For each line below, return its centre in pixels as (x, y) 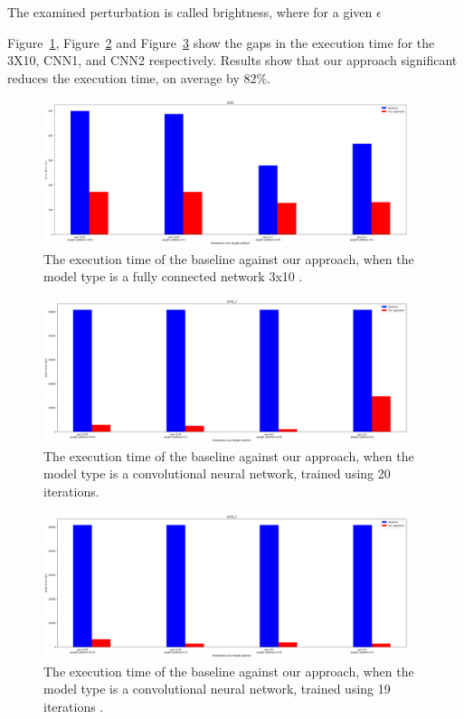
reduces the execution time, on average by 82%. (139, 77)
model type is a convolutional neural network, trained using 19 (217, 689)
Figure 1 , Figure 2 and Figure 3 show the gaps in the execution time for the (221, 42)
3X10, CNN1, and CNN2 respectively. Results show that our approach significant (232, 60)
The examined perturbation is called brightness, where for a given (190, 12)
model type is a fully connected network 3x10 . (173, 276)
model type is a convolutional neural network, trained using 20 (217, 473)
